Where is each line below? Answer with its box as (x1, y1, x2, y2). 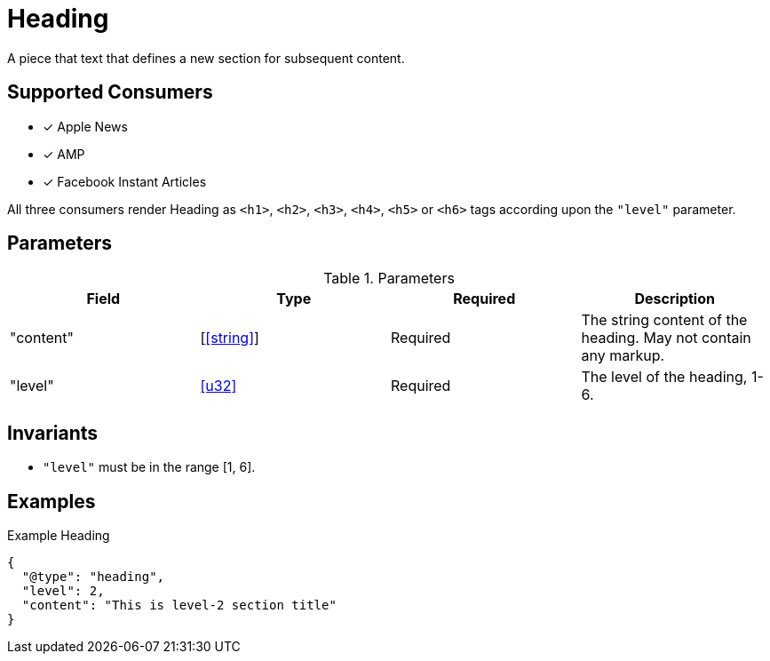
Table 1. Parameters (323, 269, 455, 288)
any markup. (581, 346, 665, 365)
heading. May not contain (581, 329, 751, 347)
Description (634, 290, 715, 308)
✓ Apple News (43, 118, 128, 134)
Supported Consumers (7, 81, 213, 104)
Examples (7, 490, 96, 513)
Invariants (7, 421, 99, 444)
